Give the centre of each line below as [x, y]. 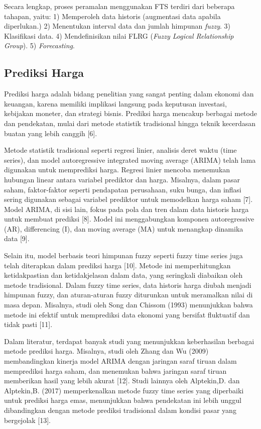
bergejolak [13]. [28, 420]
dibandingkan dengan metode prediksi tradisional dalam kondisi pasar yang [120, 410]
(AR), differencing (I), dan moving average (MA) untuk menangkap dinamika [124, 228]
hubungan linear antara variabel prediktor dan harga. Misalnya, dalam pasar [122, 179]
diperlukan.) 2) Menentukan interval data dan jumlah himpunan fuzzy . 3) [117, 26]
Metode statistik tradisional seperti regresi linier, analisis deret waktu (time [120, 150]
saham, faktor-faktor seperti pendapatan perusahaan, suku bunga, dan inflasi [123, 189]
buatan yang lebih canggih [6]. [51, 133]
